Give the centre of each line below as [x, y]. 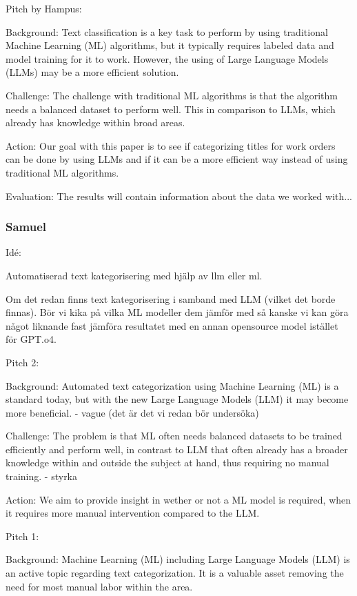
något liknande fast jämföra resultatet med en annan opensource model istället [172, 325]
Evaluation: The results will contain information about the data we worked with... [179, 196]
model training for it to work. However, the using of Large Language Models [167, 58]
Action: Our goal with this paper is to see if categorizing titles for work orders [171, 145]
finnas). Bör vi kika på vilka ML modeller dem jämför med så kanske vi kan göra [177, 312]
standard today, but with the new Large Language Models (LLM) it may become [177, 399]
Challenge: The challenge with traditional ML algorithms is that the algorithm [172, 95]
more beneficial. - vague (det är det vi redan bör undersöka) [132, 412]
